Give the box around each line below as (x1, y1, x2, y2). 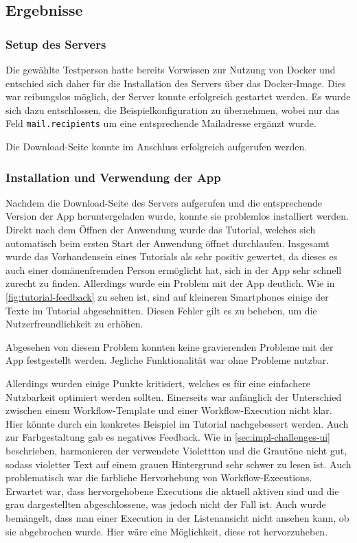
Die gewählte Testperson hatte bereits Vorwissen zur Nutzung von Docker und (5, 62, 336, 76)
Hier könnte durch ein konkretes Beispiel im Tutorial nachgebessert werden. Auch (5, 416, 349, 430)
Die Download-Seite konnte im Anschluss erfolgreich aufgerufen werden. (5, 139, 308, 154)
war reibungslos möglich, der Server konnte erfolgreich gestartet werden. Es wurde (5, 89, 351, 104)
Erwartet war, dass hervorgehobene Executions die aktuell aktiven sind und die (5, 483, 339, 498)
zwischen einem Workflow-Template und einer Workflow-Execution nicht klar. (5, 403, 332, 417)
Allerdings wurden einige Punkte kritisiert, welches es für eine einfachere (5, 376, 311, 390)
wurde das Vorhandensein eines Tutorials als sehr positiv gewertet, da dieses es (5, 249, 338, 264)
